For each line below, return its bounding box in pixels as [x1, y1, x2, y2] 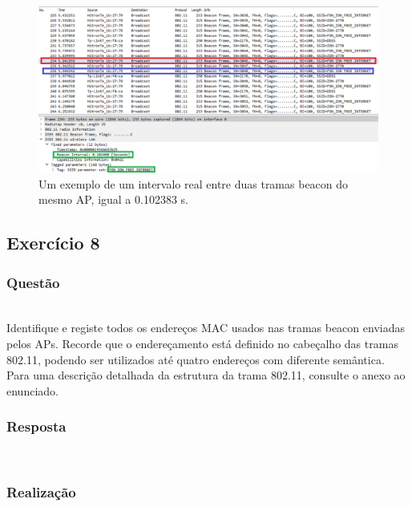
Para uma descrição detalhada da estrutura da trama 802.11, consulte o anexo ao [6, 367, 406, 383]
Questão [6, 272, 60, 292]
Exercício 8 [6, 230, 100, 255]
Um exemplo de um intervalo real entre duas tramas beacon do [38, 175, 349, 192]
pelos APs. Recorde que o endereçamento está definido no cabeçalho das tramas [6, 335, 398, 351]
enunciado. [6, 382, 59, 399]
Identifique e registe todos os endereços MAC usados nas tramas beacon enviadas [6, 319, 405, 336]
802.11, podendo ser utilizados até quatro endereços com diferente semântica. [6, 351, 385, 367]
